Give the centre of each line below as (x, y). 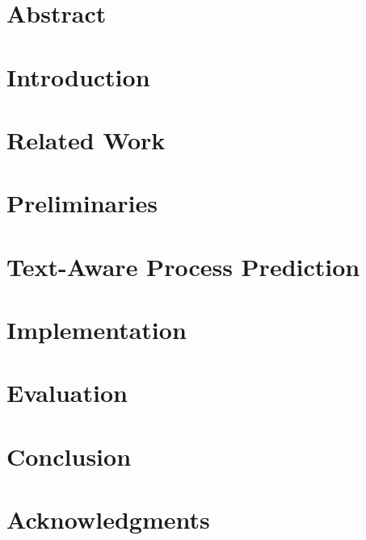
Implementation (97, 330)
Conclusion (69, 456)
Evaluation (67, 393)
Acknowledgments (108, 519)
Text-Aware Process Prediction (183, 266)
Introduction (78, 76)
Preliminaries (82, 203)
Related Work (86, 139)
